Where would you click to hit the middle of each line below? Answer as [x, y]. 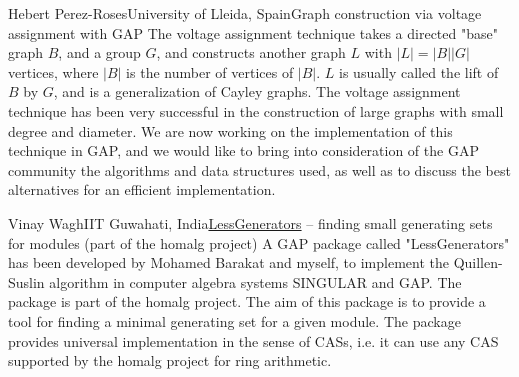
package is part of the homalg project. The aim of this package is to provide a [247, 301]
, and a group [99, 52]
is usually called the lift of [419, 71]
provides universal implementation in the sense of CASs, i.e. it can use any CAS [253, 340]
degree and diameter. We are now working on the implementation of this [230, 130]
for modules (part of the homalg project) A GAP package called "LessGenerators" [259, 242]
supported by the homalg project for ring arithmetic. [170, 360]
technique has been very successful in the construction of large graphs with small [256, 110]
